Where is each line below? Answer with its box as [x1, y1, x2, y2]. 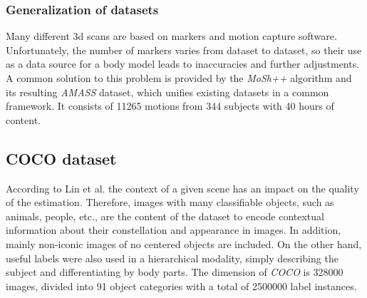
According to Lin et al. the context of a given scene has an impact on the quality [6, 180, 359, 195]
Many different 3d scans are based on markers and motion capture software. [6, 29, 337, 43]
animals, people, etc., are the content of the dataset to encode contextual [6, 208, 324, 223]
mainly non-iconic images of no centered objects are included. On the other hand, [6, 236, 362, 251]
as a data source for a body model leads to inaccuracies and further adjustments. [6, 56, 360, 71]
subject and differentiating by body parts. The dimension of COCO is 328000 [6, 264, 343, 279]
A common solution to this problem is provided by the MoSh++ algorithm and [6, 71, 352, 85]
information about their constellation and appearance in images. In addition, [6, 222, 341, 237]
